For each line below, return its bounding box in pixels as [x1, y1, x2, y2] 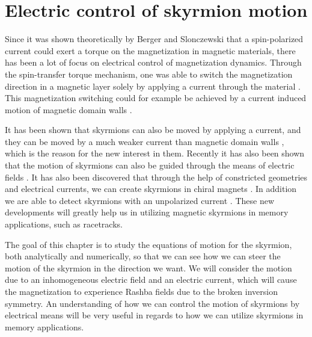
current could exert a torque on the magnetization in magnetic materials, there [5, 44, 296, 57]
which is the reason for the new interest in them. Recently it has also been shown [5, 147, 305, 159]
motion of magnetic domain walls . [5, 103, 132, 116]
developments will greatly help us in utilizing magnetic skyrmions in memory [5, 206, 289, 218]
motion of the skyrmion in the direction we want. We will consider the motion [5, 261, 292, 274]
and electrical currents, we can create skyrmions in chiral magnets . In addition [5, 182, 297, 195]
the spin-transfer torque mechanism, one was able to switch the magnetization [5, 67, 293, 80]
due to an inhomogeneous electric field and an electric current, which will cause [5, 273, 297, 286]
